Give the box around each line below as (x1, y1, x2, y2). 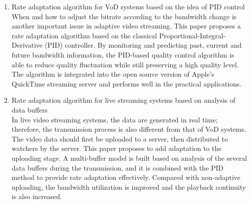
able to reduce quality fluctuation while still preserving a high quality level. (11, 59, 239, 69)
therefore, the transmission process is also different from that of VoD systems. (11, 124, 247, 134)
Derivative (11, 40, 43, 50)
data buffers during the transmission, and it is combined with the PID (11, 162, 224, 173)
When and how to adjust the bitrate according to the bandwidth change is (11, 11, 237, 21)
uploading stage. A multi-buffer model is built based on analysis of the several (11, 152, 247, 163)
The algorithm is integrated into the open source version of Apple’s (11, 69, 215, 79)
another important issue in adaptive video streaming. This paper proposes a (11, 21, 241, 31)
